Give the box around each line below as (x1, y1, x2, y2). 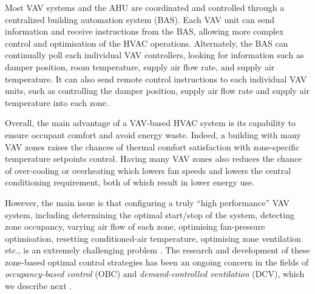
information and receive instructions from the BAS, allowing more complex (5, 25, 284, 38)
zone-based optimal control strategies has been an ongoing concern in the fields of (5, 255, 309, 268)
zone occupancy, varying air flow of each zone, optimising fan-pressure (5, 220, 265, 233)
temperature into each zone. (5, 96, 109, 109)
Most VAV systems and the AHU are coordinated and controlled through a (5, 1, 285, 13)
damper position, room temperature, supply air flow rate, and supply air (5, 60, 275, 73)
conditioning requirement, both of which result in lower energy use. (5, 176, 255, 189)
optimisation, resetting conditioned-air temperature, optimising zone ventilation (5, 232, 302, 244)
